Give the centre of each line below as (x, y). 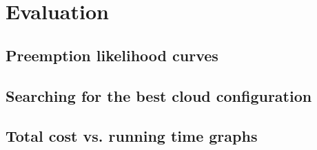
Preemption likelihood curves (112, 55)
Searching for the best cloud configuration (159, 95)
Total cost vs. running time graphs (132, 136)
